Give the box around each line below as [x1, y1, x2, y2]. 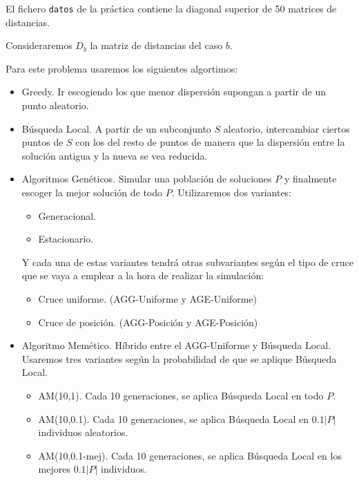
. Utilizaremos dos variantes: [171, 185, 292, 199]
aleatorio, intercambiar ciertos [223, 121, 350, 135]
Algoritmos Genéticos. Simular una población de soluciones [21, 171, 272, 186]
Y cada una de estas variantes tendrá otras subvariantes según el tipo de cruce [21, 254, 353, 269]
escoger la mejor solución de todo [21, 185, 163, 199]
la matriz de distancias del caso [90, 38, 223, 53]
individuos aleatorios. [38, 425, 128, 440]
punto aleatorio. [21, 98, 89, 113]
